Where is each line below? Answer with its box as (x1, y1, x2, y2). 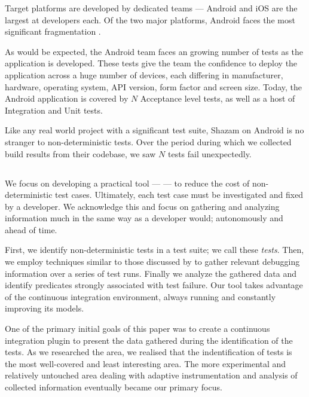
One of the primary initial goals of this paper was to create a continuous (5, 322, 270, 335)
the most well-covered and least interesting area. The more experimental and (5, 357, 286, 369)
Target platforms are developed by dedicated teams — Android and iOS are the (5, 2, 298, 14)
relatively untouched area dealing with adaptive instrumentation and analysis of (5, 369, 298, 381)
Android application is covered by (5, 92, 129, 105)
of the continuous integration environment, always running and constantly (5, 290, 276, 303)
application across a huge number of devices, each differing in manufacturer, (5, 68, 283, 81)
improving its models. (5, 302, 84, 314)
